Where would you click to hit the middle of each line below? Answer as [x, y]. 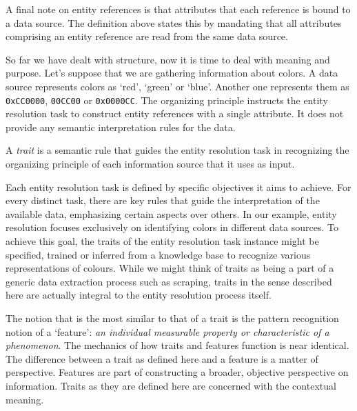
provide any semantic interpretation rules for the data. [121, 127]
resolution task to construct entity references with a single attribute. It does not [175, 113]
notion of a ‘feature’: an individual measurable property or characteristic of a [167, 331]
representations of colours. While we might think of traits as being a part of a [170, 268]
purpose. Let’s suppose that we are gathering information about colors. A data [172, 73]
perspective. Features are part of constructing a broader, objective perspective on [177, 372]
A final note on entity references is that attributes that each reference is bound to [178, 9]
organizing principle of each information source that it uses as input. [150, 163]
